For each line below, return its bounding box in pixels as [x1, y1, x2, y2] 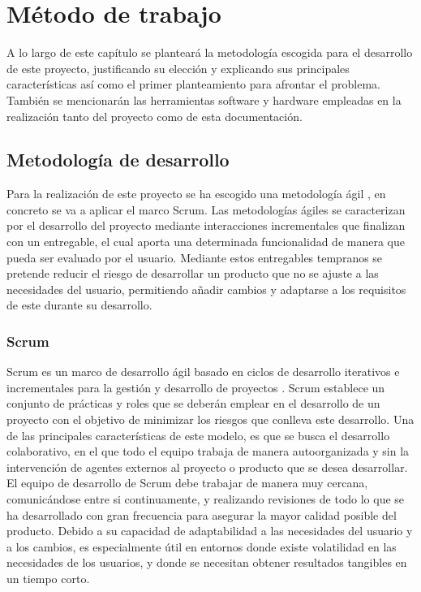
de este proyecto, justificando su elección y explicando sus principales [6, 59, 350, 76]
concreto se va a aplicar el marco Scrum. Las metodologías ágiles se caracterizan [6, 201, 406, 218]
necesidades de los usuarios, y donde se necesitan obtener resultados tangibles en [6, 554, 407, 571]
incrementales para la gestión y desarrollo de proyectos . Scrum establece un [6, 378, 385, 395]
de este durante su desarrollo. [6, 296, 153, 313]
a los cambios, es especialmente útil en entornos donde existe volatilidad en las [6, 538, 397, 555]
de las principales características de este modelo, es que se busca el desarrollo [6, 426, 390, 443]
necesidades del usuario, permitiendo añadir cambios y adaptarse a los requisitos [6, 280, 406, 297]
